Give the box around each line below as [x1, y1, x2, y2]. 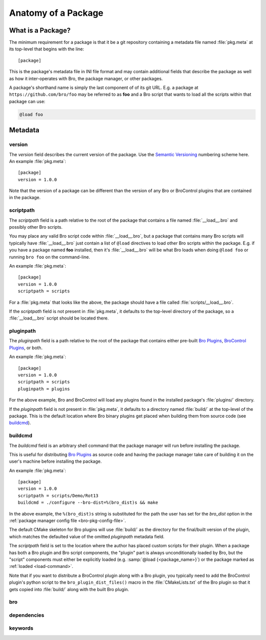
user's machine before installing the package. [9, 458, 102, 464]
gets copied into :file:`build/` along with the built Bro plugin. [9, 586, 129, 592]
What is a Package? [9, 26, 71, 35]
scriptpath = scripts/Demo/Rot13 [18, 493, 99, 498]
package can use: [9, 98, 45, 104]
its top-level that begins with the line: [9, 46, 84, 52]
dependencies [9, 611, 44, 618]
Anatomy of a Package [9, 7, 103, 18]
